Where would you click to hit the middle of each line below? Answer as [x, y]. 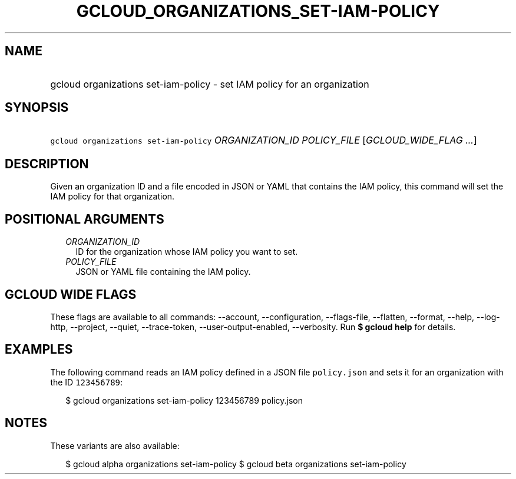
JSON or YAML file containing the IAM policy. [163, 272]
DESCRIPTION [47, 164]
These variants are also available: [115, 445]
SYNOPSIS [37, 108]
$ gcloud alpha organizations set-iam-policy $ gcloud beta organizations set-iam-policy [236, 464]
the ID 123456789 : [87, 382]
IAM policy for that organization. [113, 197]
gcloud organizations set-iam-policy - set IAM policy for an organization [210, 84]
